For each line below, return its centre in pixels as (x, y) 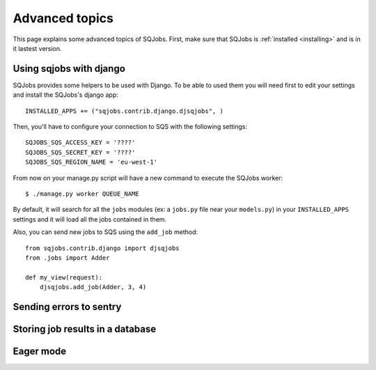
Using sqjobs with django (69, 69)
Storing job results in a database (85, 329)
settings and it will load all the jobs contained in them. (90, 219)
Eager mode (40, 351)
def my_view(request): (64, 277)
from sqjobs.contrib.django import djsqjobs (103, 248)
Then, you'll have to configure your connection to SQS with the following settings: (130, 127)
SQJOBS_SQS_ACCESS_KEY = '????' (80, 142)
